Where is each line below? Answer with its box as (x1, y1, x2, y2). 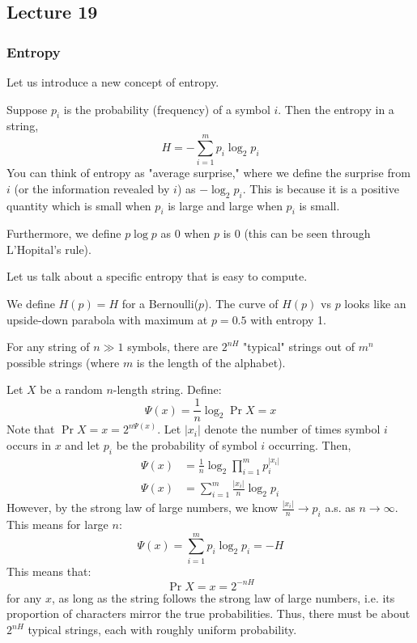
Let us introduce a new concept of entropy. (6, 74, 219, 90)
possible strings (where (6, 353, 120, 370)
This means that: (6, 562, 91, 579)
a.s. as (325, 499, 355, 516)
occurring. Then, (268, 436, 351, 453)
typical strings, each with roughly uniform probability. (28, 621, 297, 638)
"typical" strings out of (243, 338, 355, 355)
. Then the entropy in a (278, 100, 394, 117)
